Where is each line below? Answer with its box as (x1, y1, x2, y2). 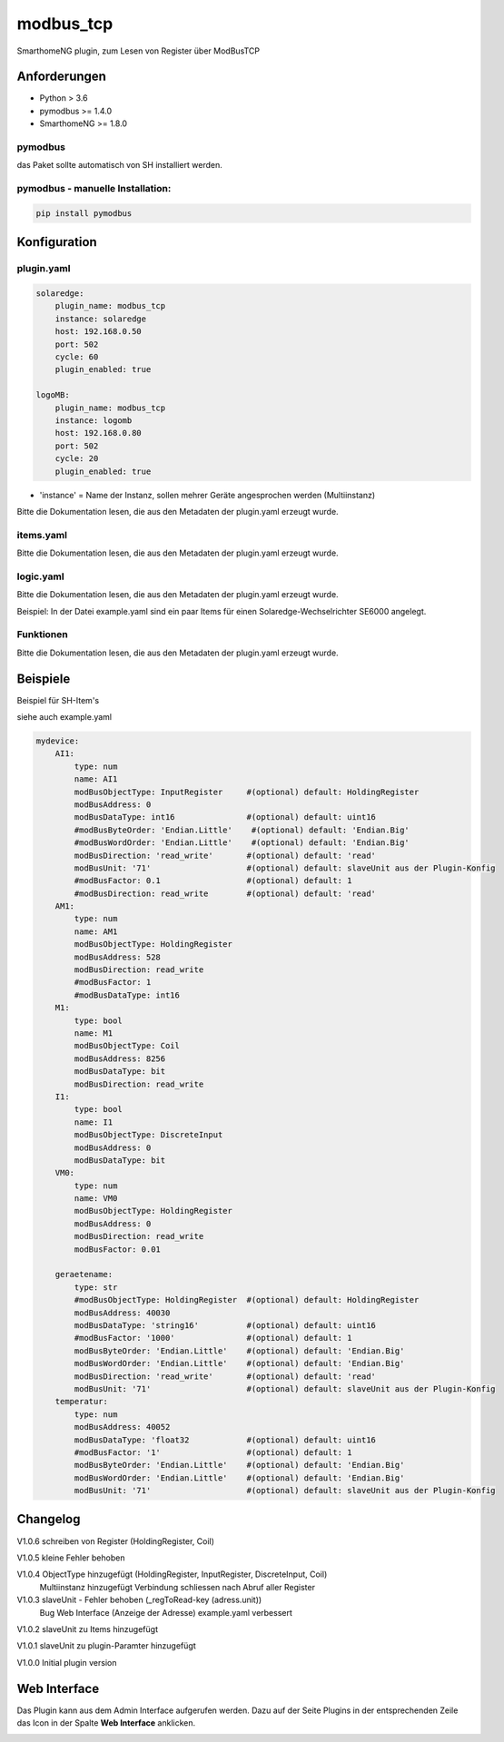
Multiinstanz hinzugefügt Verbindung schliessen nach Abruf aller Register (39, 1581, 315, 1592)
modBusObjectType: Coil (74, 1040, 181, 1051)
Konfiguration (16, 234, 97, 250)
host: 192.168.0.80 (54, 428, 143, 438)
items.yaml (16, 528, 68, 541)
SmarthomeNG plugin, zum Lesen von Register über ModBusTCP (16, 45, 261, 56)
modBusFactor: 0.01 (74, 1244, 161, 1255)
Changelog (16, 1511, 81, 1527)
